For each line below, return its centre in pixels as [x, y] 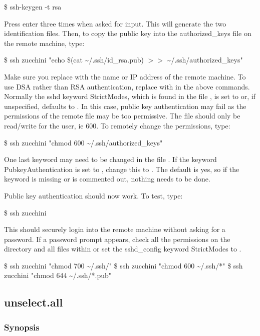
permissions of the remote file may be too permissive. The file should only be [122, 116]
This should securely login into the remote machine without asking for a [115, 229]
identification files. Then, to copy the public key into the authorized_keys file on [128, 33]
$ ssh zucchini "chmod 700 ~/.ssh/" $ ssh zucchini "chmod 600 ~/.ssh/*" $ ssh [123, 265]
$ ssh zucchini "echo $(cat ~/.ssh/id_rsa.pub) [74, 60]
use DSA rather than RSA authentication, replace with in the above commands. [127, 86]
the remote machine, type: [44, 43]
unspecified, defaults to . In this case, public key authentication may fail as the [125, 106]
